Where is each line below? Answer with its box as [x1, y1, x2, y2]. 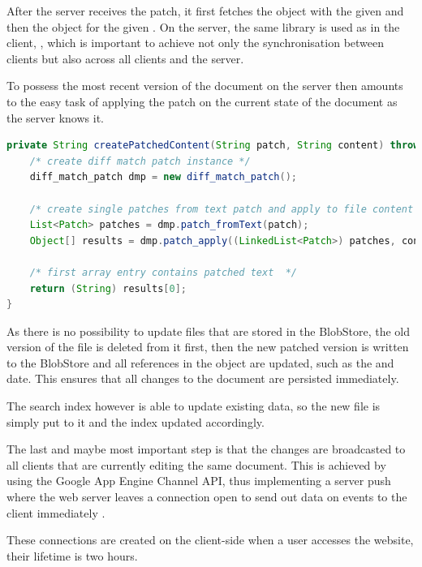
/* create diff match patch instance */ [29, 155, 251, 167]
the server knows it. [6, 109, 104, 126]
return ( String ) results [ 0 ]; [29, 282, 187, 294]
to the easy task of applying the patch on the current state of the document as [6, 92, 398, 110]
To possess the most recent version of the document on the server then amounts [6, 77, 403, 94]
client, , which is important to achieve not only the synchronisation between [6, 34, 385, 51]
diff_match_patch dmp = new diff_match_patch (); [29, 171, 298, 183]
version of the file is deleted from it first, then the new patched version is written [6, 338, 409, 355]
